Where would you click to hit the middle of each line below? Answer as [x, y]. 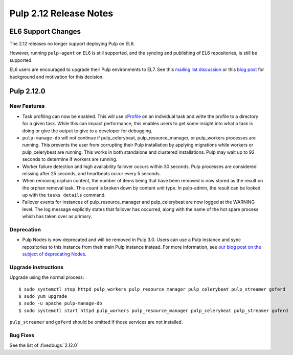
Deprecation [25, 230]
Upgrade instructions [37, 267]
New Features [27, 106]
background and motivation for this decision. [57, 77]
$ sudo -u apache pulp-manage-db [60, 303]
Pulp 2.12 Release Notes [61, 13]
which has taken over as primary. [57, 217]
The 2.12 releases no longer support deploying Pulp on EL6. [72, 44]
